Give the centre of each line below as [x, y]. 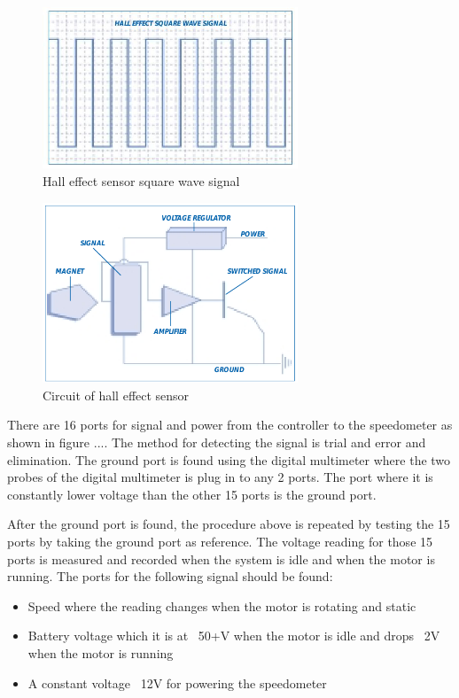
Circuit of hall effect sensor [116, 395]
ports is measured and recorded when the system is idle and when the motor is [221, 558]
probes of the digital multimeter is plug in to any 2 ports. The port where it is [220, 477]
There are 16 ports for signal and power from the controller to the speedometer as [230, 425]
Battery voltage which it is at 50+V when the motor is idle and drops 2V [234, 636]
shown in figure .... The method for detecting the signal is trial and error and [217, 442]
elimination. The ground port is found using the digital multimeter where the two [229, 459]
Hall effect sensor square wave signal [141, 180]
